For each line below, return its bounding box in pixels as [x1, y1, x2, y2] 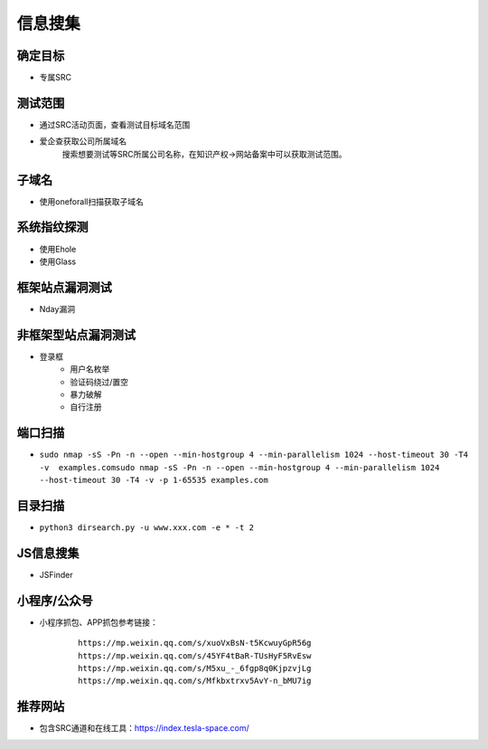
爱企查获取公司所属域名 [39, 136, 127, 147]
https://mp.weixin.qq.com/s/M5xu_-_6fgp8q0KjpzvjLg [78, 663, 312, 673]
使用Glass [39, 256, 77, 267]
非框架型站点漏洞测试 [16, 327, 136, 343]
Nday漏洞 [39, 303, 76, 314]
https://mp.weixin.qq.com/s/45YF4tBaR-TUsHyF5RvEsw [78, 650, 312, 660]
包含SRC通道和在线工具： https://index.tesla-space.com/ [39, 723, 250, 734]
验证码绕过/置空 [70, 376, 129, 387]
